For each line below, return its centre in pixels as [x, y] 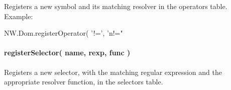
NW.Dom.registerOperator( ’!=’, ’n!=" [64, 33]
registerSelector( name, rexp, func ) [67, 53]
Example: [19, 16]
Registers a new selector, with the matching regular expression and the [113, 72]
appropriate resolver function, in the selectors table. [84, 82]
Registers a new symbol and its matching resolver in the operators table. [116, 6]
